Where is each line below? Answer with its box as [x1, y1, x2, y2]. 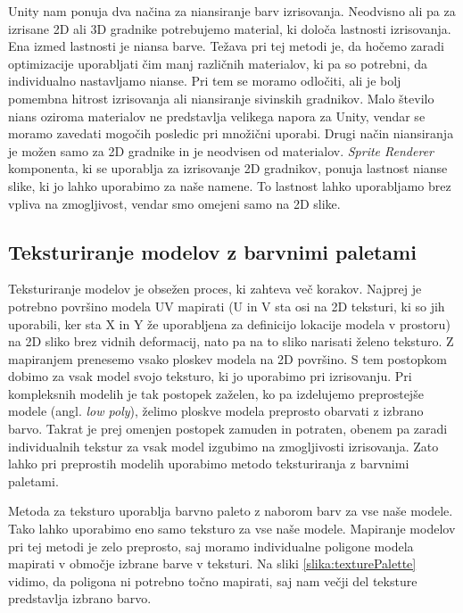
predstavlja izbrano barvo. [8, 589, 152, 608]
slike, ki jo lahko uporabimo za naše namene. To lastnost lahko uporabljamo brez [8, 176, 451, 195]
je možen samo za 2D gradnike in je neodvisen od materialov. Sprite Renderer [8, 141, 434, 160]
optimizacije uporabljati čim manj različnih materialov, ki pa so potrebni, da [8, 54, 428, 72]
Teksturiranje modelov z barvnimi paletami [8, 237, 417, 265]
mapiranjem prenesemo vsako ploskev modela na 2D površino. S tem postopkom [8, 349, 447, 368]
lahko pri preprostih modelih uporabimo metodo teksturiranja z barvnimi [8, 454, 409, 473]
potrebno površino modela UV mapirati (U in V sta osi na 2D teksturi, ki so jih [8, 296, 445, 315]
